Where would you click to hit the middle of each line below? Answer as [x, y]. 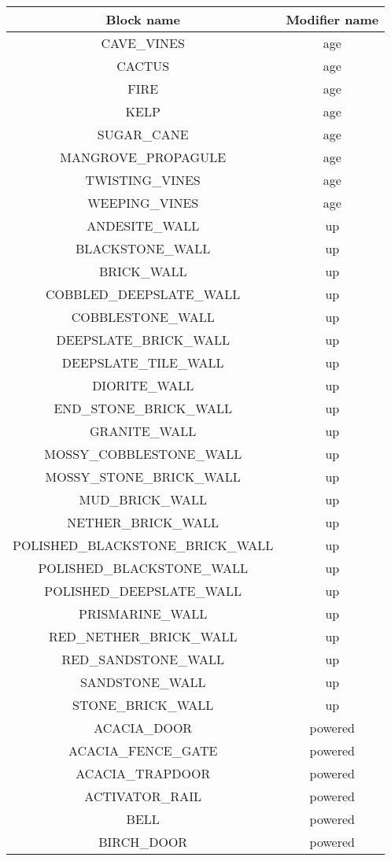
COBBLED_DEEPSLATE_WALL [143, 294]
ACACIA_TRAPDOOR [143, 773]
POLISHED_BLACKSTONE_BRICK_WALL [143, 545]
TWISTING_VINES [143, 180]
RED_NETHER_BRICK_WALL [143, 636]
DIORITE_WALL [143, 385]
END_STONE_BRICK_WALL [143, 408]
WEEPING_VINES [143, 203]
